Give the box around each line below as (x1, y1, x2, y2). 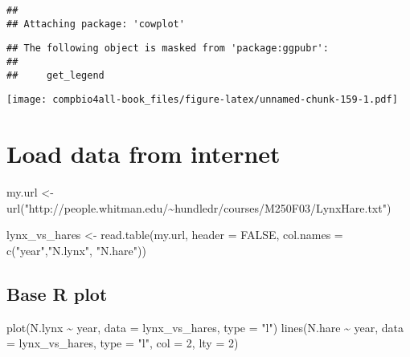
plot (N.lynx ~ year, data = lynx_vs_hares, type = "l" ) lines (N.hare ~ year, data (6, 318, 404, 335)
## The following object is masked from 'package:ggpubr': (6, 43, 329, 55)
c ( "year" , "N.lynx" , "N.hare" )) (6, 241, 146, 258)
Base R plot (6, 281, 108, 306)
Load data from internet (6, 137, 281, 170)
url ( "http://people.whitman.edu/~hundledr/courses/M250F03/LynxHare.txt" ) (6, 199, 392, 216)
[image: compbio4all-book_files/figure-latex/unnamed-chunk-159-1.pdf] (6, 94, 398, 106)
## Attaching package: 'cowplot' (6, 18, 185, 30)
